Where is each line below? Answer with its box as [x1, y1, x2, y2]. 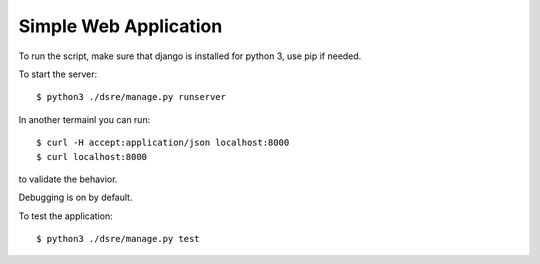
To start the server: [18, 68, 98, 80]
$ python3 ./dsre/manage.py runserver [36, 91, 227, 103]
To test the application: [18, 210, 114, 222]
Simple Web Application [18, 15, 223, 37]
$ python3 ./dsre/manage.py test [36, 233, 200, 245]
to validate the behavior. [18, 173, 118, 185]
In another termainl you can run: [18, 113, 151, 125]
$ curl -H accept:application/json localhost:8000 [36, 137, 290, 149]
